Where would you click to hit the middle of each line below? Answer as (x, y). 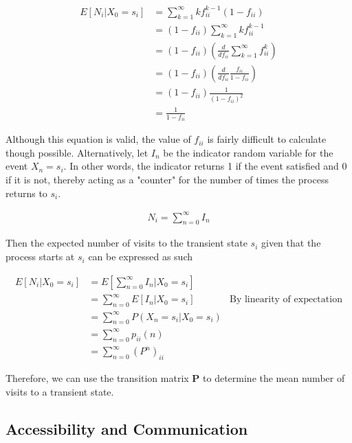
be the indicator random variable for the (248, 152)
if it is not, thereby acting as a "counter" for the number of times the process (167, 179)
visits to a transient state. (60, 391)
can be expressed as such (140, 257)
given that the (291, 243)
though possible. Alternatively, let (77, 152)
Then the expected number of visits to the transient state (126, 243)
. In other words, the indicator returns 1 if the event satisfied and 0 (205, 166)
